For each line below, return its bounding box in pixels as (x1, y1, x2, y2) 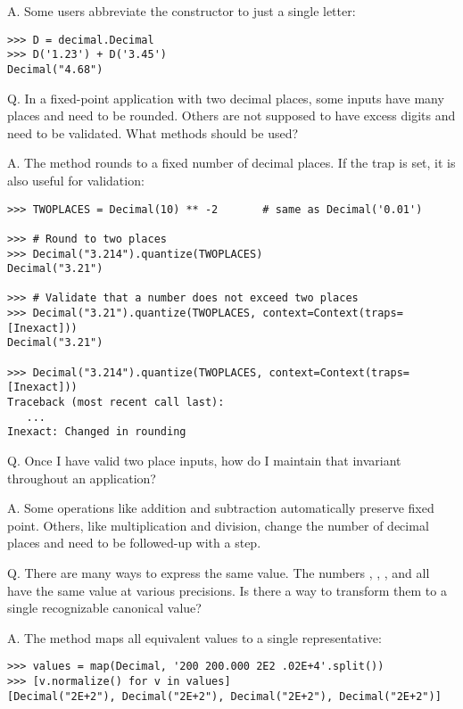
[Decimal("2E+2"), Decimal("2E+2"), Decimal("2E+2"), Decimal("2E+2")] (7, 689, 442, 703)
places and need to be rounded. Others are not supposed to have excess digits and (7, 106, 456, 125)
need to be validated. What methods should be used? (7, 123, 299, 142)
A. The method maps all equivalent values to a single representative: (7, 628, 382, 647)
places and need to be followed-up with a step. (7, 533, 261, 552)
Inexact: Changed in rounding (7, 425, 186, 439)
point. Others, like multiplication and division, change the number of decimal (7, 515, 429, 534)
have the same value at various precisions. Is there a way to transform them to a (7, 581, 447, 599)
